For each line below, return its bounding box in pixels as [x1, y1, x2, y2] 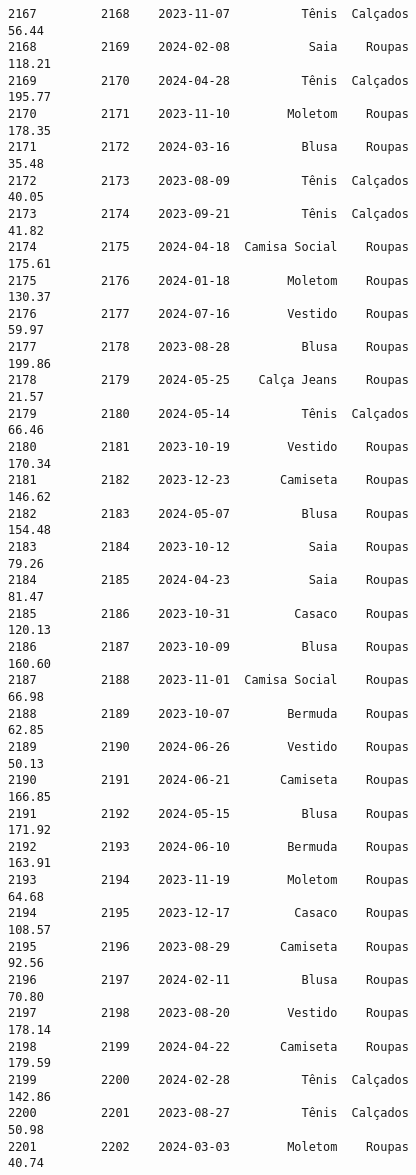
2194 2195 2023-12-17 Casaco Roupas [8, 906, 409, 921]
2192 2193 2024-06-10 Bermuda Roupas [8, 839, 409, 854]
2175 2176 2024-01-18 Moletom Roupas [8, 273, 409, 288]
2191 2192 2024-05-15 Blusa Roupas [8, 806, 409, 821]
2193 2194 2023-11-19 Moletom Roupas [8, 873, 409, 888]
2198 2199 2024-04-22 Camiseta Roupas [8, 1039, 409, 1054]
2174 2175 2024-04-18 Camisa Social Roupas [8, 240, 409, 255]
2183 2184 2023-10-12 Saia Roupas [8, 540, 409, 554]
